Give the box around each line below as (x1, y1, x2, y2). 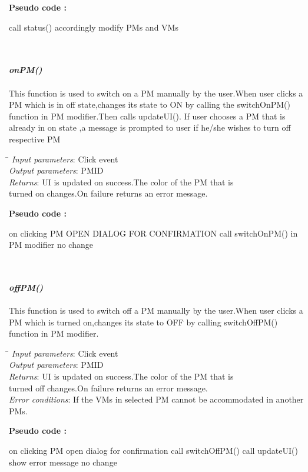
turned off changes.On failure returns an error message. (9, 381, 208, 394)
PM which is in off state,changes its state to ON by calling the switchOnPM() (9, 98, 290, 111)
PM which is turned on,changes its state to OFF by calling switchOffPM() (9, 315, 278, 328)
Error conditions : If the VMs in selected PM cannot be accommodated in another (9, 393, 304, 405)
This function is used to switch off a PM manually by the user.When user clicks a (9, 304, 303, 317)
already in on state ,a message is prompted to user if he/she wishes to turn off (9, 121, 291, 134)
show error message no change (9, 456, 117, 468)
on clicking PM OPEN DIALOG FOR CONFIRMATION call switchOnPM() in (9, 227, 298, 239)
